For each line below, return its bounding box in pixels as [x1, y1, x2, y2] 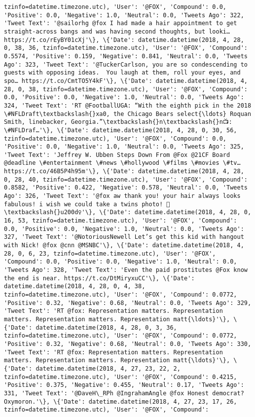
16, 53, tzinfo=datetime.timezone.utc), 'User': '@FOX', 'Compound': [4, 217, 237, 225]
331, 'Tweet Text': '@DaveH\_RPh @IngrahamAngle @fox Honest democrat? [4, 389, 244, 397]
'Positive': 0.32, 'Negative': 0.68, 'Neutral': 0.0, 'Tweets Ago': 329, [4, 299, 252, 306]
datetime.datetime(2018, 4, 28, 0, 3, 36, [36, 324, 177, 331]
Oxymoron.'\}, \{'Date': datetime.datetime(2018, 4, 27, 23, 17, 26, [4, 398, 237, 405]
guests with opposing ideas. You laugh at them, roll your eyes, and [4, 69, 241, 76]
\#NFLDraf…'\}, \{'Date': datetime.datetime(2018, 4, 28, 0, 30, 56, [4, 126, 237, 134]
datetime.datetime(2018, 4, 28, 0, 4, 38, [4, 283, 146, 290]
